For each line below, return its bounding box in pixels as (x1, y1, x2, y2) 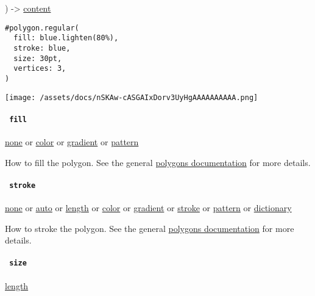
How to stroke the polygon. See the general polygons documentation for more (5, 222, 294, 234)
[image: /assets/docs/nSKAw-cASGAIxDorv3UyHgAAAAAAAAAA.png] (5, 93, 258, 102)
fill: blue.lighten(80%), (13, 34, 119, 43)
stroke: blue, (13, 43, 71, 52)
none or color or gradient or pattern (5, 135, 139, 148)
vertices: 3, (13, 64, 66, 73)
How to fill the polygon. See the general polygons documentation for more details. (5, 156, 311, 168)
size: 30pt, (13, 54, 62, 63)
